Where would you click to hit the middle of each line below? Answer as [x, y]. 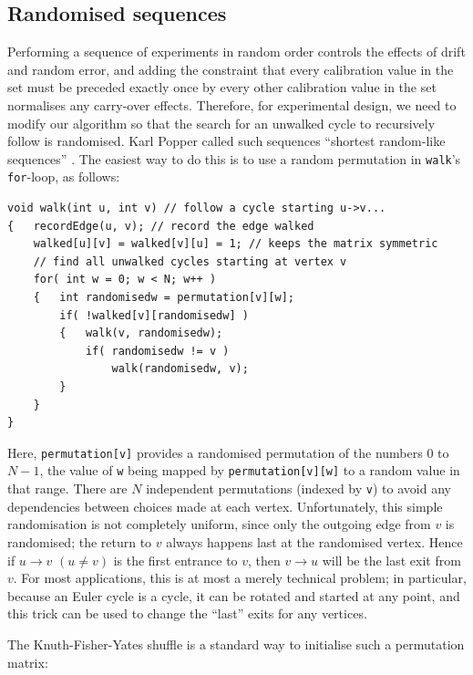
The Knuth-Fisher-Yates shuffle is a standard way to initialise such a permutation [236, 644]
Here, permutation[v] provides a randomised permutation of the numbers [215, 452]
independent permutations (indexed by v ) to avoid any [298, 488]
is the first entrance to [175, 560]
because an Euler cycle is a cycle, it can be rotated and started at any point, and [234, 595]
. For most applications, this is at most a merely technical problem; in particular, [240, 578]
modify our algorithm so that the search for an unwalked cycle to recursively [221, 123]
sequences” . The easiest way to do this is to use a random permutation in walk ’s [234, 158]
